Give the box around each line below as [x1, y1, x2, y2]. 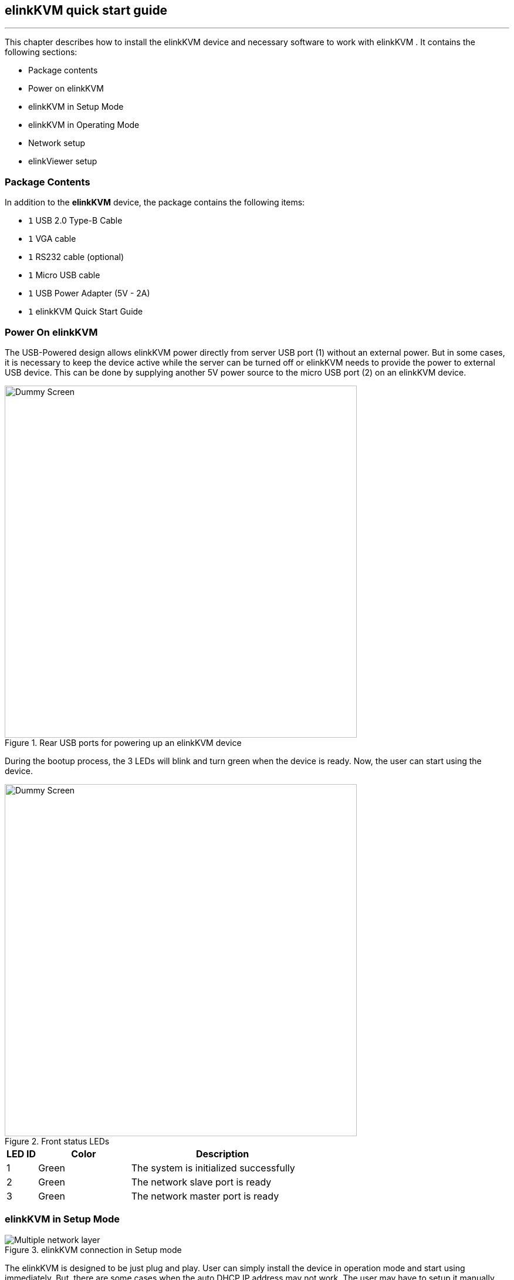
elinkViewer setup [28, 156, 97, 167]
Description [195, 1147, 249, 1160]
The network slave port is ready [131, 1176, 272, 1188]
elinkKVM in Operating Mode [28, 120, 140, 130]
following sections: [5, 47, 77, 58]
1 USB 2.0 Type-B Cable [28, 215, 123, 226]
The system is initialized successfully [131, 1161, 295, 1174]
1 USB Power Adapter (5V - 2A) [28, 288, 150, 299]
